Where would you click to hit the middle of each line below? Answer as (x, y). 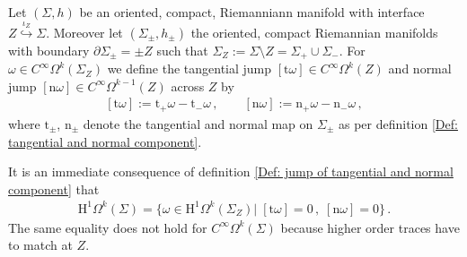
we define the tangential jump (189, 69)
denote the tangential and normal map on (198, 123)
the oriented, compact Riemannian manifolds (314, 32)
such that (182, 50)
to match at (40, 245)
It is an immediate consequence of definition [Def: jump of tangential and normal (231, 171)
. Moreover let (84, 32)
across (188, 86)
